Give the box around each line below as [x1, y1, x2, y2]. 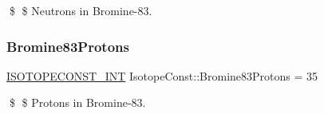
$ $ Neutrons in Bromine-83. [9, 2, 152, 18]
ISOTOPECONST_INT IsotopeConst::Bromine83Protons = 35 [6, 67, 318, 84]
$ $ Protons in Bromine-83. [9, 94, 146, 111]
